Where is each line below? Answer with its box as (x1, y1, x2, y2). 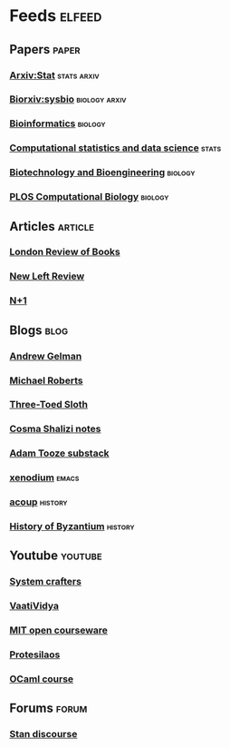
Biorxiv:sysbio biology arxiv (9, 93, 127, 105)
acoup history (9, 496, 68, 508)
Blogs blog (9, 322, 69, 338)
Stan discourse (9, 728, 78, 741)
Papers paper (9, 42, 81, 57)
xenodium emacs (9, 471, 80, 484)
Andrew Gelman (9, 349, 82, 362)
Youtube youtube (9, 548, 102, 564)
